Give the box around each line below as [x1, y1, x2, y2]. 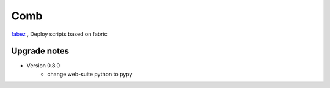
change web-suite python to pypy [47, 70, 133, 78]
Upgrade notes [11, 46, 70, 56]
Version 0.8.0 [26, 62, 61, 69]
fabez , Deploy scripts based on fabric [11, 30, 108, 38]
